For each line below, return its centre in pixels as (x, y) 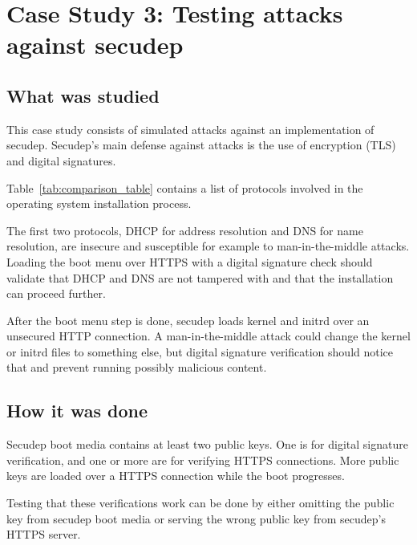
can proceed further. (56, 293)
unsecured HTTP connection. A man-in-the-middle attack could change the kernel (208, 336)
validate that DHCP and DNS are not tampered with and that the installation (200, 277)
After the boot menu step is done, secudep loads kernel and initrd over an (188, 320)
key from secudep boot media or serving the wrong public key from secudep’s (196, 518)
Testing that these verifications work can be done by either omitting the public (200, 503)
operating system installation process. (99, 203)
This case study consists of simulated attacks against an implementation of (190, 129)
